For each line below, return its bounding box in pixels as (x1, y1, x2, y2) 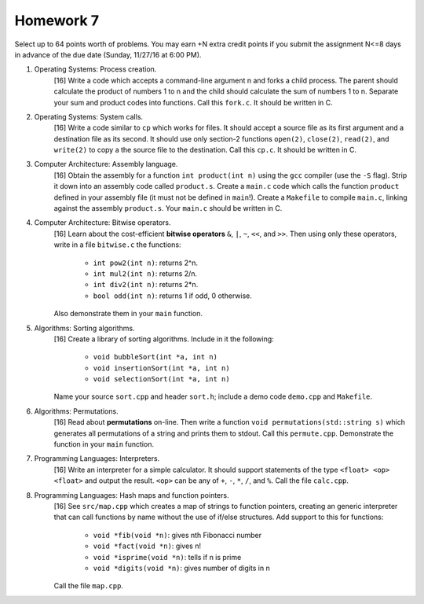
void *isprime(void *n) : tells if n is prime (93, 552, 242, 562)
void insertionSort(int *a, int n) (93, 363, 231, 373)
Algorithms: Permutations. (34, 406, 119, 416)
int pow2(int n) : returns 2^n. (93, 258, 198, 267)
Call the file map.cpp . (53, 581, 123, 591)
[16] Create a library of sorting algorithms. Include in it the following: (53, 334, 274, 344)
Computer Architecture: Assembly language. (34, 160, 178, 169)
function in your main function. (53, 440, 155, 449)
